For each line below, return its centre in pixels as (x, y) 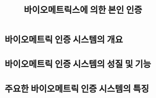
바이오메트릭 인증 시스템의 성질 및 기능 (78, 64)
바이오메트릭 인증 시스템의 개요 (64, 40)
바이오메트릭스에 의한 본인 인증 (83, 10)
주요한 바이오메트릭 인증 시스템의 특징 (77, 89)
